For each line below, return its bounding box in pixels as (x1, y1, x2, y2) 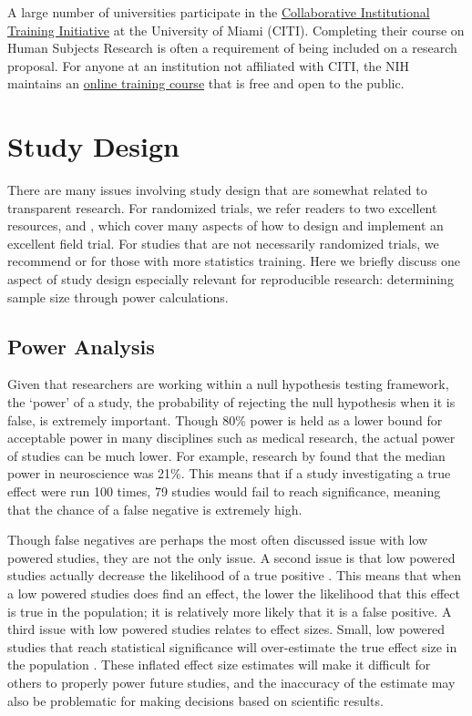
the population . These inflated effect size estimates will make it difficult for (7, 655, 431, 674)
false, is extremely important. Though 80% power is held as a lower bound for (7, 410, 443, 429)
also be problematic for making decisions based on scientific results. (7, 690, 384, 710)
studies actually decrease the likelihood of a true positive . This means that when (7, 566, 461, 585)
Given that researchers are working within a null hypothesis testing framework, (7, 374, 449, 394)
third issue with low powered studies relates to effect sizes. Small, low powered (7, 619, 446, 639)
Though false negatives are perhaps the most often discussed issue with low (7, 530, 428, 549)
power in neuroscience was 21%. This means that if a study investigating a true (7, 464, 451, 483)
